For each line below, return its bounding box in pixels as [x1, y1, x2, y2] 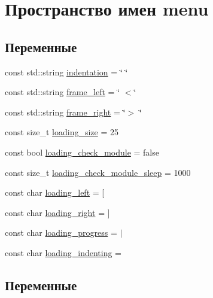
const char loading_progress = [5, 226, 117, 239]
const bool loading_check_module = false [5, 145, 159, 158]
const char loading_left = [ [5, 186, 105, 199]
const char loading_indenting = [5, 246, 121, 259]
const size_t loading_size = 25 [5, 126, 118, 138]
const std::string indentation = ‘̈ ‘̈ [5, 65, 128, 78]
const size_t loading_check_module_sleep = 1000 [5, 166, 191, 178]
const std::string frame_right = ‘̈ [5, 105, 126, 118]
